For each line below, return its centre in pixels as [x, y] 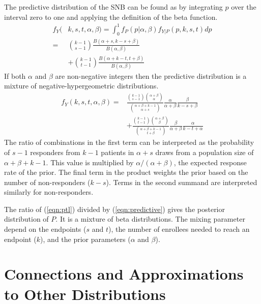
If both [15, 75]
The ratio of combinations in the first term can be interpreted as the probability [129, 142]
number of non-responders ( [47, 182]
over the [244, 7]
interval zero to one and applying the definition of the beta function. [111, 17]
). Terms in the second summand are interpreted [182, 182]
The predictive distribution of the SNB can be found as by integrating [113, 7]
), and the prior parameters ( [85, 239]
